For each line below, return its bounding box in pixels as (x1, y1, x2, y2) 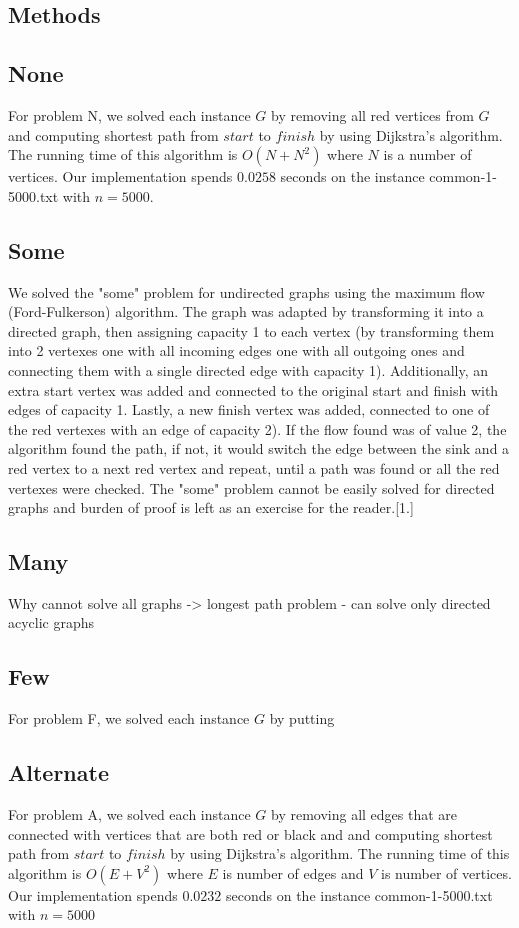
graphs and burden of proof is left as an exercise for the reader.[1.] (8, 497, 414, 518)
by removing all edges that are (271, 804, 458, 825)
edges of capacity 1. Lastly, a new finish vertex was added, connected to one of (8, 399, 490, 420)
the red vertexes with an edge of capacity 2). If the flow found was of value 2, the (8, 418, 507, 439)
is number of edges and (222, 862, 364, 883)
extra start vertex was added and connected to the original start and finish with (8, 379, 499, 400)
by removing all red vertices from (271, 104, 474, 125)
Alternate (8, 757, 109, 788)
